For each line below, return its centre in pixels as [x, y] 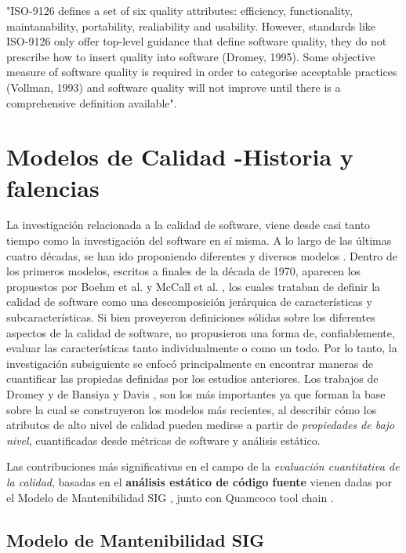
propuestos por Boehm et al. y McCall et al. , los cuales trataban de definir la [194, 286]
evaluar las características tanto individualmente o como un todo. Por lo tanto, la [202, 348]
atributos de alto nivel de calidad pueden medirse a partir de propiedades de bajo [201, 425]
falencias [53, 187]
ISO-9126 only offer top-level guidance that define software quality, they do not [197, 41]
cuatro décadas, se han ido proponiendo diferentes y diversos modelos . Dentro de [202, 255]
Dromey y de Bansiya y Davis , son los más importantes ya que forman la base [196, 394]
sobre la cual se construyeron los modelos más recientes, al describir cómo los [192, 409]
